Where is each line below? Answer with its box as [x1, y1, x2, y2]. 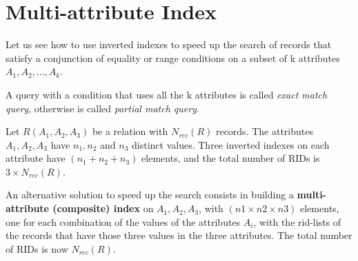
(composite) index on [52, 201, 154, 216]
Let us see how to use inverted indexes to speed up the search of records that [6, 37, 332, 52]
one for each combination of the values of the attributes [6, 214, 241, 229]
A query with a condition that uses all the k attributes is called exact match [6, 87, 328, 101]
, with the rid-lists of [253, 214, 341, 229]
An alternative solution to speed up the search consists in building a [6, 187, 294, 202]
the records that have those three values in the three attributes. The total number [6, 228, 352, 242]
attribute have [6, 151, 66, 165]
